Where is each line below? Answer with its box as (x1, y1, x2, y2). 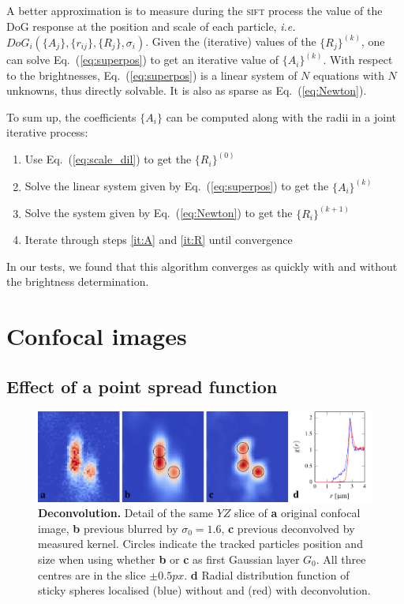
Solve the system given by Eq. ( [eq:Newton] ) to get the (24, 204, 293, 221)
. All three (316, 550, 366, 567)
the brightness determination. (6, 273, 149, 290)
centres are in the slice (38, 566, 146, 583)
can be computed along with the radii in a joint (166, 108, 396, 125)
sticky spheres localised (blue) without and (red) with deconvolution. (38, 582, 371, 598)
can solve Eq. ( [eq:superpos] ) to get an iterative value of (6, 51, 279, 68)
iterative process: (6, 124, 88, 141)
